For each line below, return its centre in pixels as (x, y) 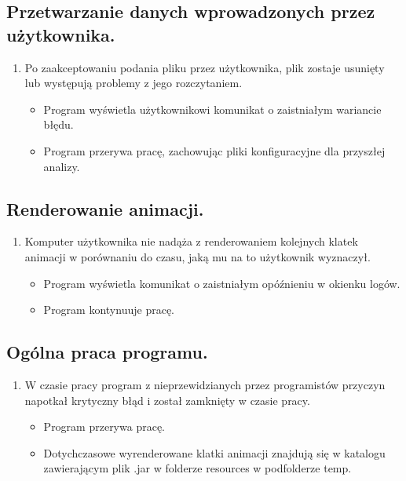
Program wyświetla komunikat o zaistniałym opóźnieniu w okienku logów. (222, 283)
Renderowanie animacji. (105, 208)
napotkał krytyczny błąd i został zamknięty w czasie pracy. (167, 400)
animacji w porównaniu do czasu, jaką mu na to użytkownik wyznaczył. (198, 256)
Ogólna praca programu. (107, 352)
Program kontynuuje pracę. (109, 310)
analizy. (62, 166)
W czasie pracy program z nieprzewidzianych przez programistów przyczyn (205, 384)
